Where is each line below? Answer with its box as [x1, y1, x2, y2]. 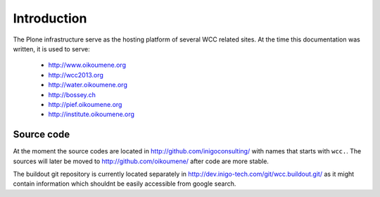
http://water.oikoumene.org [48, 81, 128, 89]
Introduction [13, 11, 87, 26]
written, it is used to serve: [13, 44, 91, 53]
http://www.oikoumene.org [48, 61, 127, 70]
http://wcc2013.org [48, 70, 103, 79]
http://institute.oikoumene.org [48, 110, 135, 119]
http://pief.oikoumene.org [48, 100, 122, 108]
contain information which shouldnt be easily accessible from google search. [13, 179, 236, 188]
